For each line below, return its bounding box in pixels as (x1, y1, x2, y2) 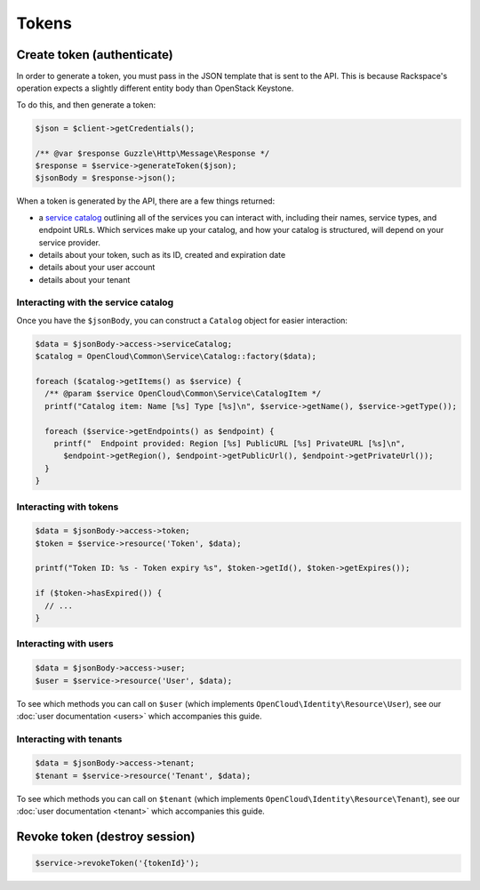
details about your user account (38, 262, 156, 273)
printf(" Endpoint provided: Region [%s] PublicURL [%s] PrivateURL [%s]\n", (53, 438, 406, 448)
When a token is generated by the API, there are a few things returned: (16, 196, 276, 206)
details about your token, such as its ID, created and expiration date (38, 249, 286, 260)
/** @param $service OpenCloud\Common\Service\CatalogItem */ (44, 389, 322, 399)
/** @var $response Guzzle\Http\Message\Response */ (35, 148, 270, 158)
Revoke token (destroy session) (16, 830, 196, 845)
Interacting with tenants (16, 733, 123, 745)
